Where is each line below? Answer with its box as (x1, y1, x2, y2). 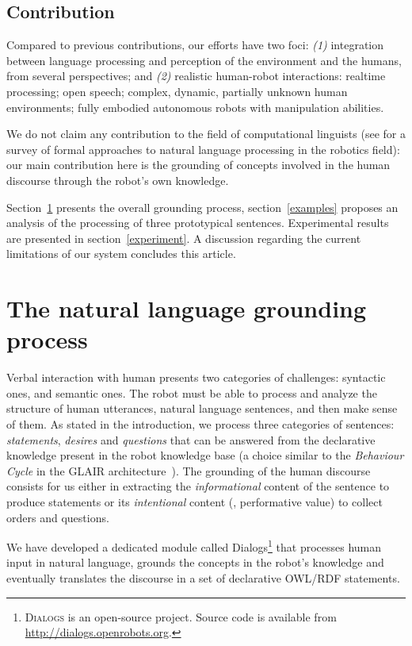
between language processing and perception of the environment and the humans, (6, 52, 402, 68)
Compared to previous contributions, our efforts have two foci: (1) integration (6, 37, 384, 53)
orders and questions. (6, 509, 109, 525)
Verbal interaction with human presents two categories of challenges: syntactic (6, 369, 386, 386)
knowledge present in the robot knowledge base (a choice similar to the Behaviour (6, 447, 404, 463)
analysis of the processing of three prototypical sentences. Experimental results (6, 214, 389, 231)
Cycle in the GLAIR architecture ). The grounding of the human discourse (6, 462, 371, 479)
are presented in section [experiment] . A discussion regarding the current (6, 229, 361, 246)
